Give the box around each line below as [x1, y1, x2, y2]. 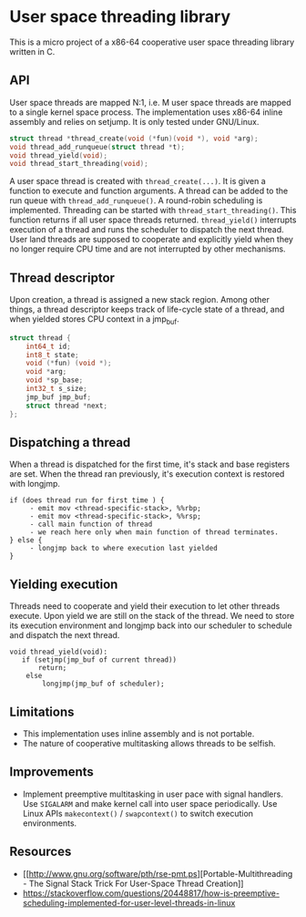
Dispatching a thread [9, 435, 131, 450]
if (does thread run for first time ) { [9, 496, 166, 505]
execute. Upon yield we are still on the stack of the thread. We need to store [9, 611, 295, 622]
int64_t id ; [25, 342, 71, 351]
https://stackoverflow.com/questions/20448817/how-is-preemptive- [22, 887, 280, 899]
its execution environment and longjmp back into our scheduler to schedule [9, 620, 293, 631]
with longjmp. [9, 479, 61, 489]
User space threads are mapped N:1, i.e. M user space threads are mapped [9, 97, 291, 108]
